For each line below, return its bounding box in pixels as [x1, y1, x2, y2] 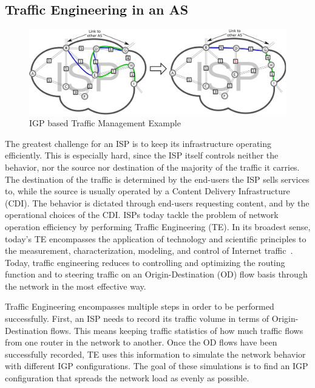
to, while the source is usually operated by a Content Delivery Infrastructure [5, 185, 290, 197]
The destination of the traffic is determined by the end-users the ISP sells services [5, 172, 310, 185]
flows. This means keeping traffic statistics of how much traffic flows [50, 324, 303, 336]
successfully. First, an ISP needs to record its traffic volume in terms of [5, 312, 269, 325]
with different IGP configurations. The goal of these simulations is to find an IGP [5, 359, 308, 372]
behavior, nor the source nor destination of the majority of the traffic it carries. [5, 160, 300, 173]
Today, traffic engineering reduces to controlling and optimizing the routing [5, 256, 285, 268]
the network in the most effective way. [5, 279, 146, 292]
